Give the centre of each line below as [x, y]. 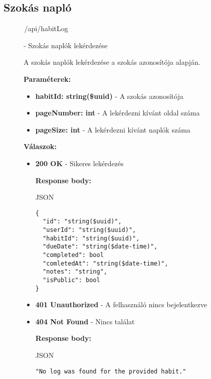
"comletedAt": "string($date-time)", [105, 263]
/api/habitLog [46, 28]
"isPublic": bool [71, 280]
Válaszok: [40, 146]
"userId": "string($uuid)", [89, 230]
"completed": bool [73, 255]
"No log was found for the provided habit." [111, 371]
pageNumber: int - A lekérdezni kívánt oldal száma [118, 113]
